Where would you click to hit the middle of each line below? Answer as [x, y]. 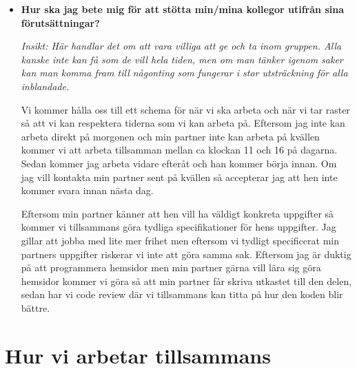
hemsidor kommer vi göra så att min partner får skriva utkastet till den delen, [186, 281]
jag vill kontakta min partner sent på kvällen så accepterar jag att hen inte [179, 177]
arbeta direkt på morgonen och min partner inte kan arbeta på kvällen [170, 136]
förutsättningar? [60, 22]
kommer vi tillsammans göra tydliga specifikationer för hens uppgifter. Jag [178, 227]
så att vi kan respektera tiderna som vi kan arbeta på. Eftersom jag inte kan [183, 123]
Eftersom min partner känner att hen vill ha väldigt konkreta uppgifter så [177, 213]
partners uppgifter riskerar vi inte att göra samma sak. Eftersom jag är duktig [186, 254]
